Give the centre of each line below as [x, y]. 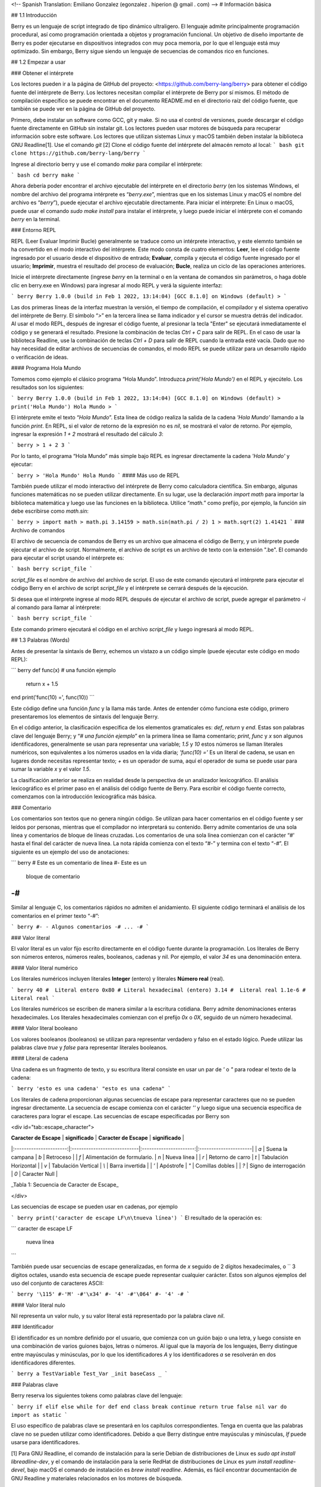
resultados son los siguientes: [48, 387]
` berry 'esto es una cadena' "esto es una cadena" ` [91, 1089]
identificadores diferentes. [43, 1363]
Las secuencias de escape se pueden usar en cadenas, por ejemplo [95, 1207]
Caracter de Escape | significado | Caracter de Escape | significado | [97, 1138]
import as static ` [39, 1415]
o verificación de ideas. [40, 357]
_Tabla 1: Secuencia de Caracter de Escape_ [65, 1185]
